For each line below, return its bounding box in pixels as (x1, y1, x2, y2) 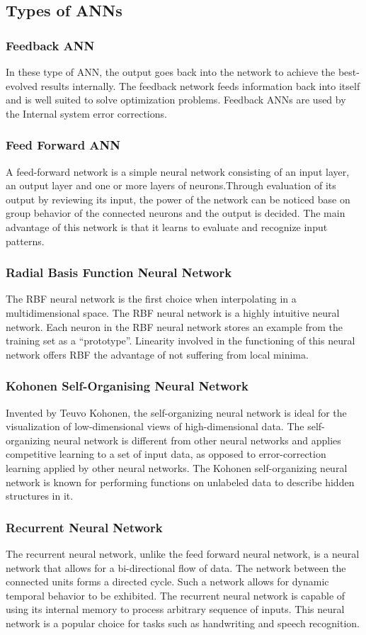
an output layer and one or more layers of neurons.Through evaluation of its (6, 178, 336, 193)
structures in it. (6, 488, 74, 503)
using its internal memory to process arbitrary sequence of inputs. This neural (6, 602, 345, 617)
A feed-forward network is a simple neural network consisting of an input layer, (6, 164, 350, 179)
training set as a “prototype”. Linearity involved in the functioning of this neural (6, 333, 355, 348)
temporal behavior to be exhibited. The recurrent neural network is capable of (6, 588, 345, 602)
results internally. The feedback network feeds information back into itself (40, 78, 360, 93)
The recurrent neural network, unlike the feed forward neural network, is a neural (6, 546, 360, 561)
